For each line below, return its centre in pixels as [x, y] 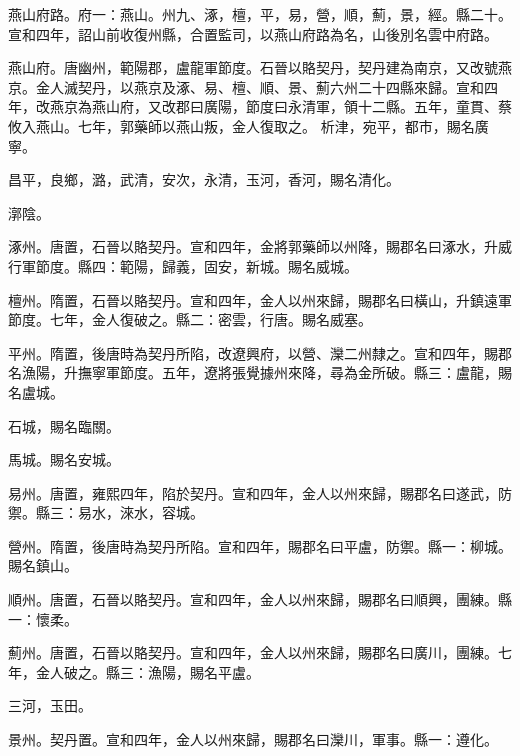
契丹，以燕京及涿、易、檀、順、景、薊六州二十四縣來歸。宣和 [280, 86]
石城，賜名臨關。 [64, 425]
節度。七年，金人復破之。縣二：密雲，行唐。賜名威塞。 [190, 319]
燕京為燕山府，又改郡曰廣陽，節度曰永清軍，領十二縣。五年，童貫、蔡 [280, 106]
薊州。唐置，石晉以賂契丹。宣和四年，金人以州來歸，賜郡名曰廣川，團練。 [253, 652]
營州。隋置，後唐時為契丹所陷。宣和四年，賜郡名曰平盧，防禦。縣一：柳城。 [260, 545]
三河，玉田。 [50, 705]
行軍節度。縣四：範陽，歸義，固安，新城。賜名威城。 [183, 265]
